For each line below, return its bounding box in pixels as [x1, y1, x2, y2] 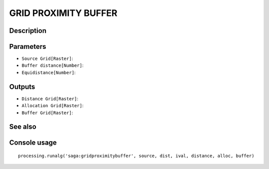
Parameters [9, 42, 46, 51]
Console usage [9, 139, 57, 147]
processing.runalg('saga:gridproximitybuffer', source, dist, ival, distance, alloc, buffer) [18, 153, 255, 159]
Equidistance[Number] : [21, 69, 76, 75]
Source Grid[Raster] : [21, 55, 73, 62]
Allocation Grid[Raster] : [21, 103, 84, 109]
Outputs [9, 82, 35, 91]
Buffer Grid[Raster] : [21, 110, 73, 116]
